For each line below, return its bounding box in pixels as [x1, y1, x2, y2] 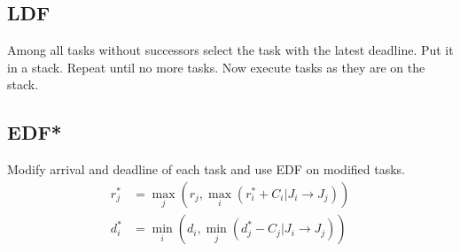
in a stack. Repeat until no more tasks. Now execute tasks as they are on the [7, 57, 425, 76]
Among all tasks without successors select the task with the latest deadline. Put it [7, 41, 454, 59]
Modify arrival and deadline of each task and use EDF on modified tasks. [7, 160, 406, 179]
